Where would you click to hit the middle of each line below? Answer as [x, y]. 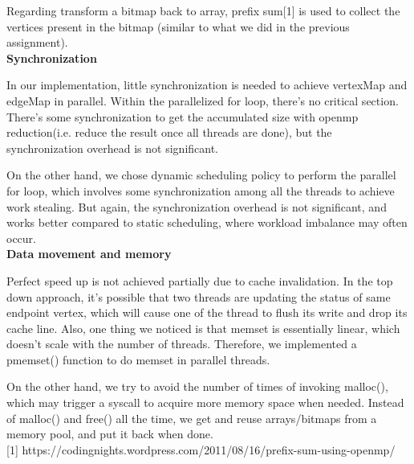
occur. [21, 238]
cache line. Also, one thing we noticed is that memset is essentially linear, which [203, 328]
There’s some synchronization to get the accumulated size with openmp [183, 116]
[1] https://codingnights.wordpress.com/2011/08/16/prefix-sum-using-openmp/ [201, 449]
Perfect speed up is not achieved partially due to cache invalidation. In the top [200, 280]
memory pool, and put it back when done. [110, 434]
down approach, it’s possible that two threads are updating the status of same [199, 296]
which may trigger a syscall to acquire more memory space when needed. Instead [205, 402]
